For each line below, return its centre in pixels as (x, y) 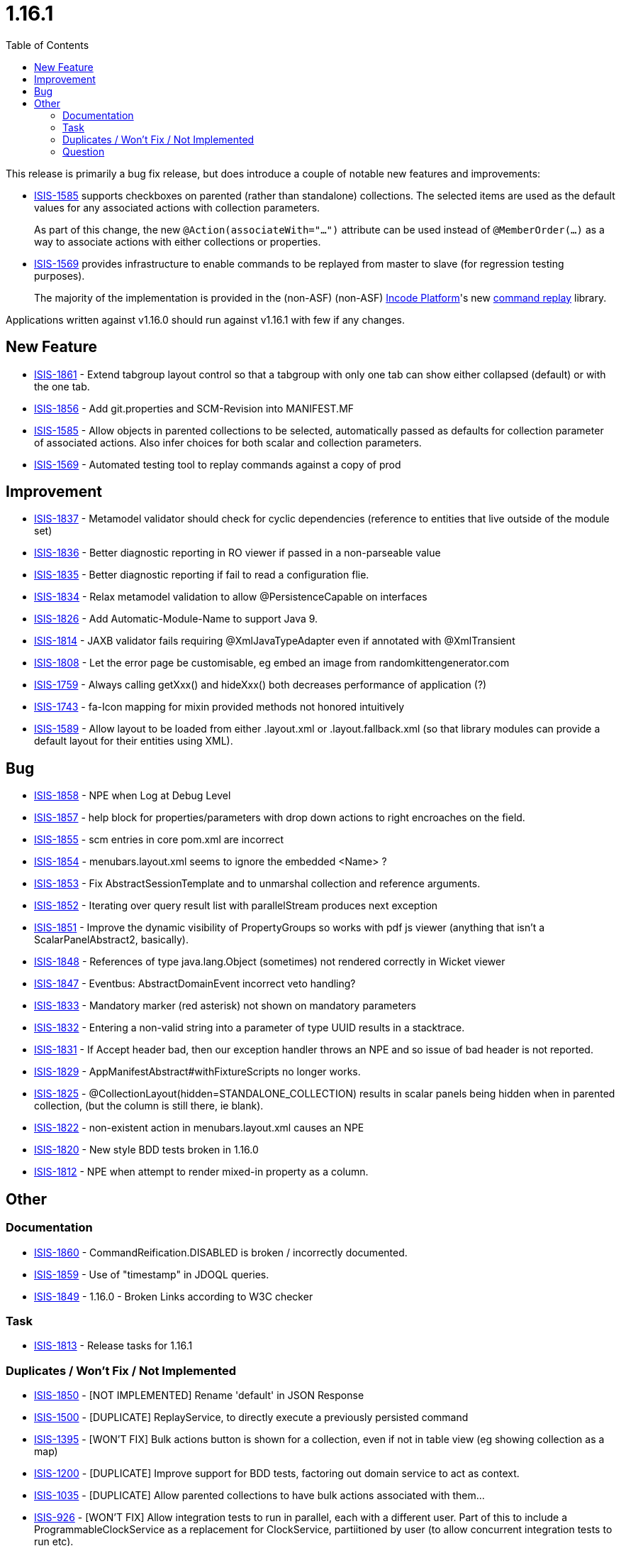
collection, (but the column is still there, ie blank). (149, 1106)
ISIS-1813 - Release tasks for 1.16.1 (113, 1346)
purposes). (60, 275)
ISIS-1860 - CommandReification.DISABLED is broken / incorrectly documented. (221, 1252)
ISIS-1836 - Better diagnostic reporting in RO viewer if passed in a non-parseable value (237, 553)
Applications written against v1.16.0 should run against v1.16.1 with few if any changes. (205, 319)
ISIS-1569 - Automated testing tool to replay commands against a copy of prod (218, 464)
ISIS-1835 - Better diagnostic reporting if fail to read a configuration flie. (202, 575)
